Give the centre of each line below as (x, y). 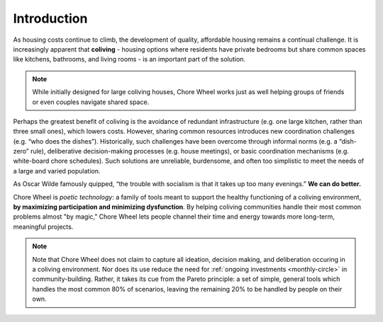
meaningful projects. (43, 226)
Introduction (50, 18)
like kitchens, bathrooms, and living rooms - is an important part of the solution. (129, 59)
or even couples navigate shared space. (91, 102)
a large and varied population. (57, 171)
